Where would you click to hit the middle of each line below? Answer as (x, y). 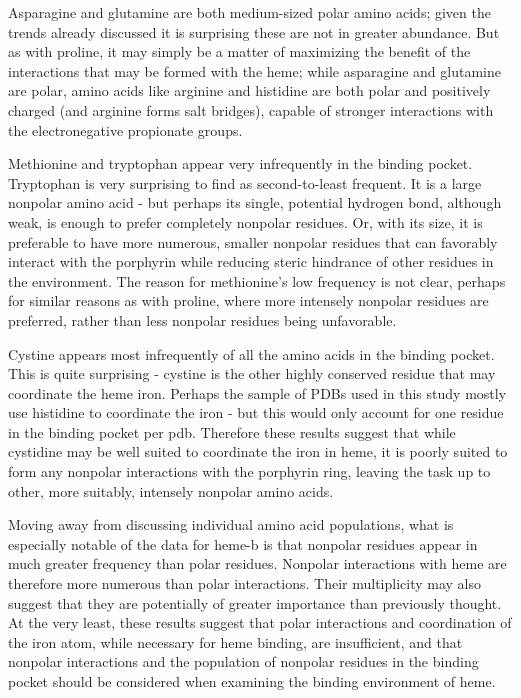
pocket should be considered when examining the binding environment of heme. (252, 681)
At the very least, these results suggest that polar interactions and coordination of (260, 622)
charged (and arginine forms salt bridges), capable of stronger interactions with (251, 109)
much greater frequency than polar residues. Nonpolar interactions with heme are (257, 563)
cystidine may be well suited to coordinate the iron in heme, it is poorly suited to (258, 451)
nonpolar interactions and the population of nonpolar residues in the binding (243, 661)
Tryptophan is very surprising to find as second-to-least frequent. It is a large (245, 182)
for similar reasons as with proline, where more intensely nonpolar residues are (248, 300)
